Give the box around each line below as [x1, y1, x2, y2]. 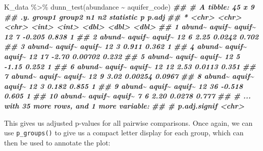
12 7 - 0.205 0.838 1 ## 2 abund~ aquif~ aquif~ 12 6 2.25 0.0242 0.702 [4, 31, 258, 41]
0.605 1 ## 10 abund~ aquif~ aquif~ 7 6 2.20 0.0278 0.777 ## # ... [4, 90, 251, 101]
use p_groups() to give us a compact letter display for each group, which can [4, 127, 244, 138]
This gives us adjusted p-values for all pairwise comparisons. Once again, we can [4, 117, 253, 128]
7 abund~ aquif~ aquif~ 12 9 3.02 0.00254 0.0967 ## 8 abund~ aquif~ [4, 71, 254, 81]
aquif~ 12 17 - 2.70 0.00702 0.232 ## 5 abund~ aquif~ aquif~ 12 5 [4, 51, 240, 61]
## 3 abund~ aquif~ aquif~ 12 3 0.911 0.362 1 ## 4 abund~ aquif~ [4, 41, 247, 52]
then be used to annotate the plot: [4, 137, 111, 147]
